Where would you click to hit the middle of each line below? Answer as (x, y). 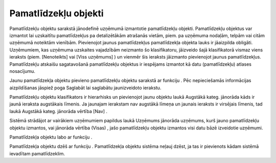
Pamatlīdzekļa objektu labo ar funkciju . (51, 137)
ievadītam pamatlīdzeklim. (37, 153)
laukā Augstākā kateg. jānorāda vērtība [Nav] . (58, 111)
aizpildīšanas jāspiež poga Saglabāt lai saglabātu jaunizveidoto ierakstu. (85, 88)
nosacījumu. (22, 71)
